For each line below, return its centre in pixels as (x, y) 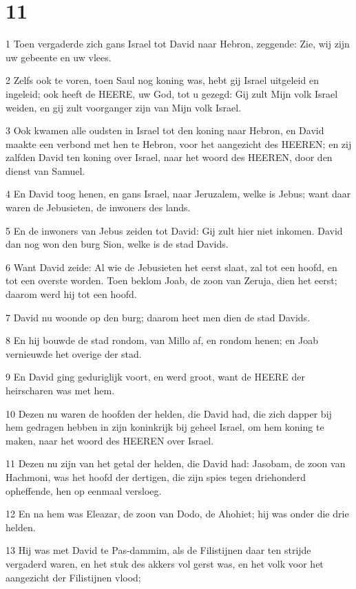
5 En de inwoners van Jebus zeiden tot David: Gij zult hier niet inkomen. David (174, 230)
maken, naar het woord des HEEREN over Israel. (110, 440)
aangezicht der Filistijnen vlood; (73, 577)
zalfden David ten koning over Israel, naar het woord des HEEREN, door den (169, 157)
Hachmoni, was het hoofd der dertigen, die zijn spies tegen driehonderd (156, 476)
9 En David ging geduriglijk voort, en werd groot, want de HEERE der (156, 377)
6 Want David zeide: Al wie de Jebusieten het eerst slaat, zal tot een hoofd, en (171, 267)
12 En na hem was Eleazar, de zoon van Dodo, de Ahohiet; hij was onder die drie (177, 514)
